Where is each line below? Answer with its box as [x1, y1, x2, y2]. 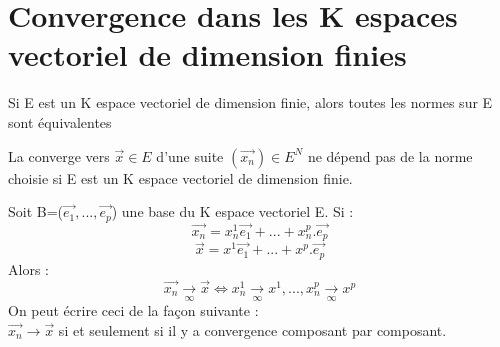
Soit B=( [8, 201, 64, 222]
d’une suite [156, 145, 224, 166]
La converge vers [8, 145, 110, 166]
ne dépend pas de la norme [307, 145, 473, 166]
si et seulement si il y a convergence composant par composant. [58, 319, 447, 340]
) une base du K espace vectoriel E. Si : [111, 201, 354, 222]
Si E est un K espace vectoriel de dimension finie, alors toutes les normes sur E [8, 92, 493, 113]
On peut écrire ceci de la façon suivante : [8, 300, 259, 321]
